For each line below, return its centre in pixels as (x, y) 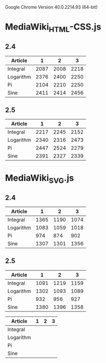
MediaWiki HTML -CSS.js (53, 28)
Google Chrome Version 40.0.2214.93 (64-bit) (51, 7)
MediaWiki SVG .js (40, 179)
